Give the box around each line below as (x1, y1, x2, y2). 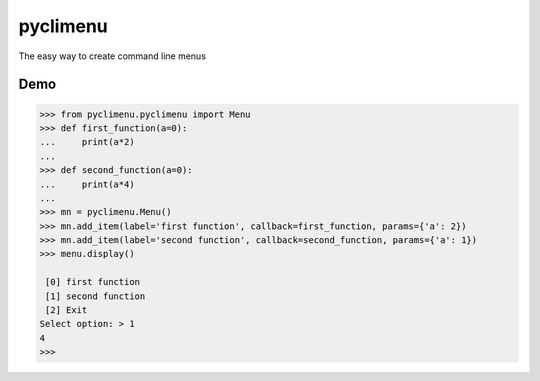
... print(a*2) (39, 136, 135, 148)
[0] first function (45, 276, 140, 288)
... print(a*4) (39, 178, 135, 190)
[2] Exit (45, 305, 88, 316)
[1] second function (45, 290, 146, 302)
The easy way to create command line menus (18, 50, 207, 62)
